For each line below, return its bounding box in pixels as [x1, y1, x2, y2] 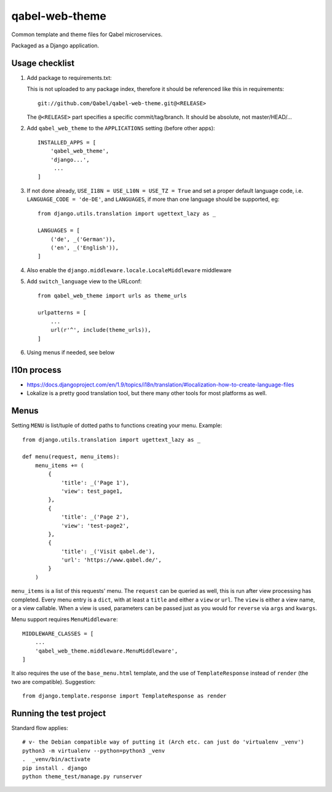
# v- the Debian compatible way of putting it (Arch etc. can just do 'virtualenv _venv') [22, 739, 304, 746]
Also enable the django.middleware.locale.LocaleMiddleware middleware [26, 266, 232, 273]
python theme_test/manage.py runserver [22, 773, 143, 780]
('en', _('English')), [50, 245, 119, 251]
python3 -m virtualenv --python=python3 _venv [22, 747, 165, 754]
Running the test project [11, 708, 106, 718]
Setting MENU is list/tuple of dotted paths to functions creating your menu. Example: [11, 421, 223, 429]
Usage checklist [11, 58, 75, 68]
